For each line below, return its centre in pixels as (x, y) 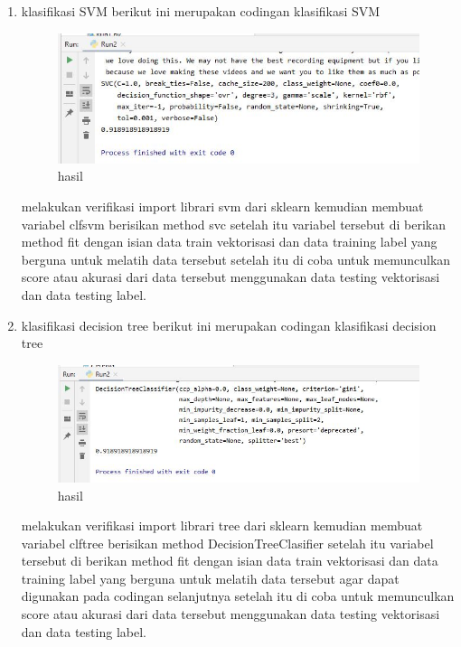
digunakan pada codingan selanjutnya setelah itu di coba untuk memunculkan (238, 596)
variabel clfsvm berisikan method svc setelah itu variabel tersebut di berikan (234, 224)
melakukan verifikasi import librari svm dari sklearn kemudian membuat (222, 206)
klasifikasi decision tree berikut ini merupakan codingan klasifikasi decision (229, 325)
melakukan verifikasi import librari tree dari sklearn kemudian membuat (222, 525)
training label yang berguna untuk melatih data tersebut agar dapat (210, 578)
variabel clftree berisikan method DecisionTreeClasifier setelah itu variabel (227, 543)
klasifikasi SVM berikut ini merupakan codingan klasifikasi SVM (201, 11)
